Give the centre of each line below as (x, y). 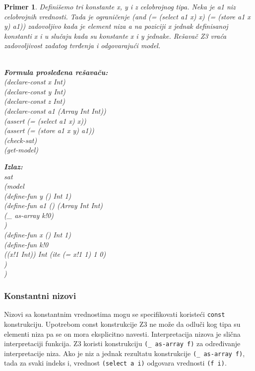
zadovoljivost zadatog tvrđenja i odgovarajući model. (82, 45)
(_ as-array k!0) (29, 215)
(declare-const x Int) (35, 82)
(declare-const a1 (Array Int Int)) (55, 111)
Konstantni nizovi (40, 295)
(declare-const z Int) (34, 101)
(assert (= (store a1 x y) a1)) (49, 130)
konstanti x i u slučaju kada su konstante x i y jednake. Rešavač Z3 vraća (115, 36)
